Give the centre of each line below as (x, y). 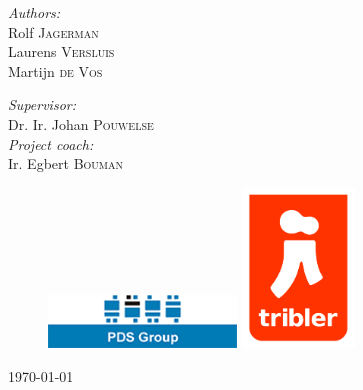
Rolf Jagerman (53, 31)
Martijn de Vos (55, 70)
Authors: (34, 12)
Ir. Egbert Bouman (65, 163)
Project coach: (51, 143)
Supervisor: (42, 104)
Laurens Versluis (61, 51)
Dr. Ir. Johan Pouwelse (81, 123)
